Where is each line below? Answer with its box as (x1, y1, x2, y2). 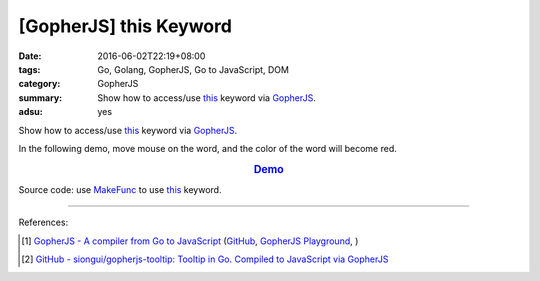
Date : (18, 50, 42, 62)
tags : (18, 63, 41, 75)
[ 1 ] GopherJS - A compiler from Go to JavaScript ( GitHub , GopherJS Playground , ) (21, 235, 359, 247)
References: (18, 216, 69, 229)
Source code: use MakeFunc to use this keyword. (18, 183, 222, 195)
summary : (18, 91, 63, 104)
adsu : (18, 106, 44, 118)
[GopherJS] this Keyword (18, 15, 232, 37)
